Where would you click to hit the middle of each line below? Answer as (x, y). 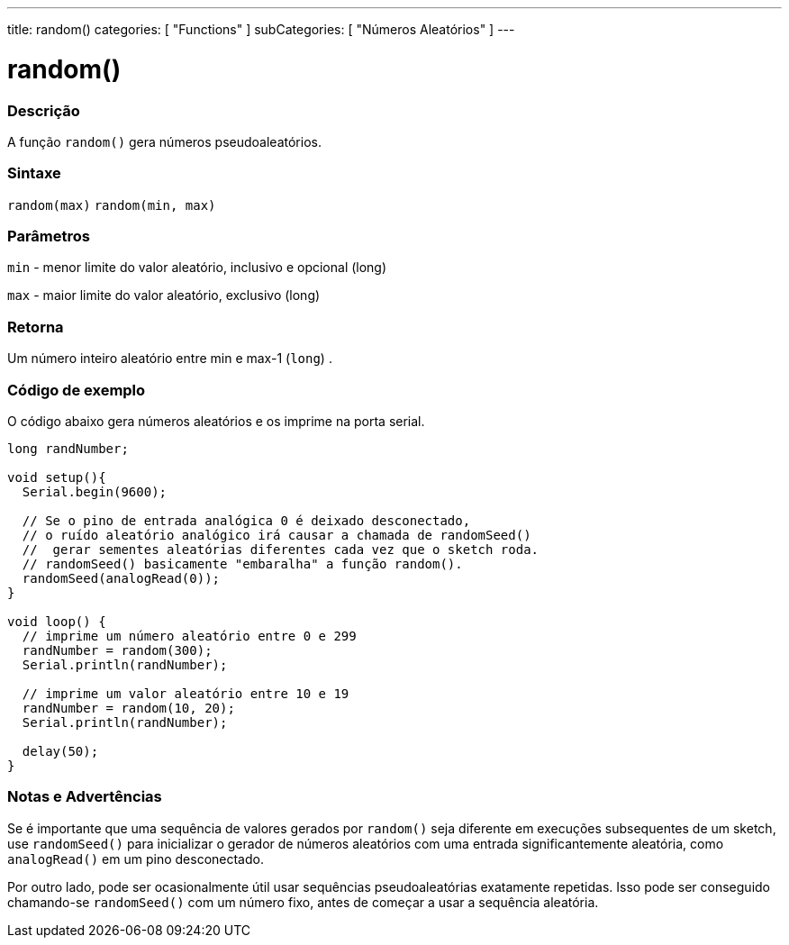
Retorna (36, 327)
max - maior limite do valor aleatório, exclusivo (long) (164, 295)
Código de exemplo (77, 390)
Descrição (44, 110)
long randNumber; (68, 448)
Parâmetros (49, 236)
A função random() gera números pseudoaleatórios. (164, 141)
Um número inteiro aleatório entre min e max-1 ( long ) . (170, 359)
